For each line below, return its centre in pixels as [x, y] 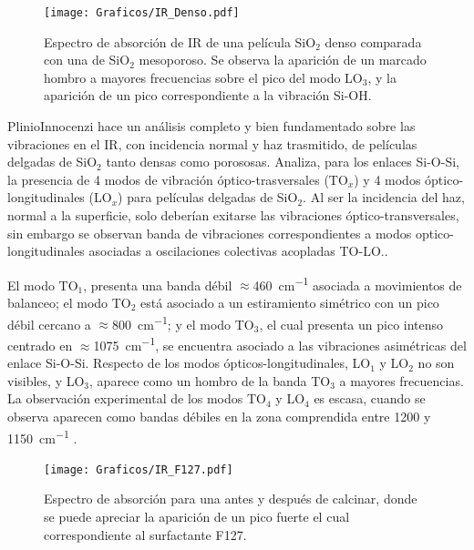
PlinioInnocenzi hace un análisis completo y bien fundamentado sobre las [211, 126]
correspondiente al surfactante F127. [145, 534]
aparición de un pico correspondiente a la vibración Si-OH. [208, 95]
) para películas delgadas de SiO [208, 197]
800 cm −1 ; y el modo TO [183, 322]
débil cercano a [49, 324]
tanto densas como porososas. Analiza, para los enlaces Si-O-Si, [283, 162]
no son [436, 363]
